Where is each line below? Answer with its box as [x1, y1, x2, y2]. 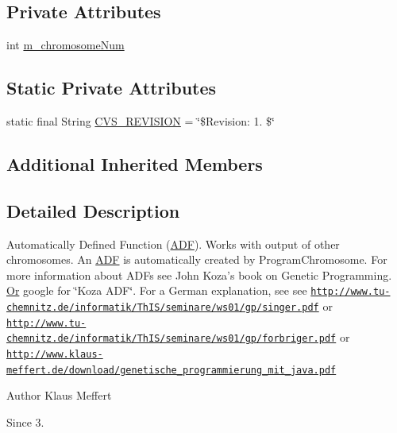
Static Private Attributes [6, 75, 217, 100]
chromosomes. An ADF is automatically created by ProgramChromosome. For [6, 251, 387, 268]
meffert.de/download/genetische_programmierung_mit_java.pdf [6, 364, 337, 376]
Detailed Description [6, 198, 180, 222]
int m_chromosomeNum [6, 37, 125, 53]
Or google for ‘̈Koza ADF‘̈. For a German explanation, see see [6, 282, 307, 299]
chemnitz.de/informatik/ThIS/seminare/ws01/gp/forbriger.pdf [6, 333, 337, 345]
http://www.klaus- [6, 348, 103, 360]
